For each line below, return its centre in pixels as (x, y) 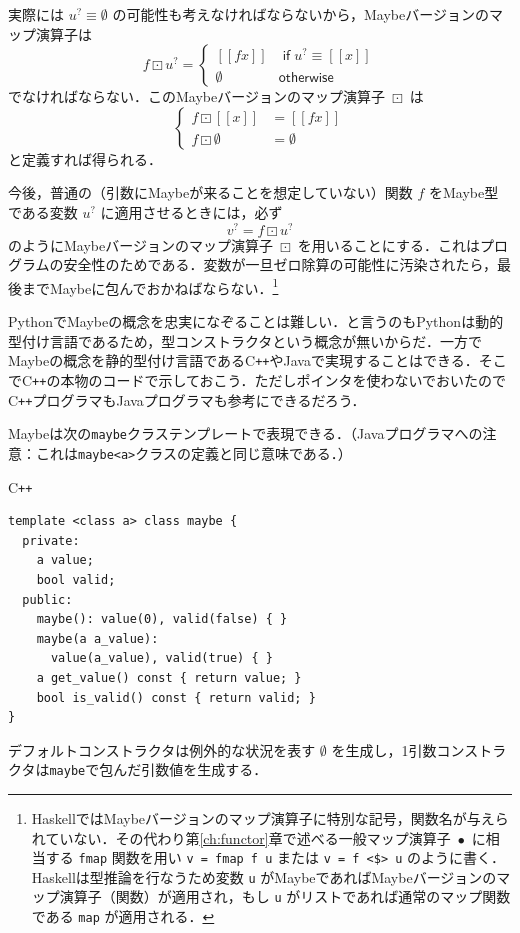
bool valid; (76, 579)
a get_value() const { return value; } (169, 677)
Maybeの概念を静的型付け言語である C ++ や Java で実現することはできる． (243, 360)
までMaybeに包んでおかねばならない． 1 (150, 286)
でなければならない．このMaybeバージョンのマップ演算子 (196, 96)
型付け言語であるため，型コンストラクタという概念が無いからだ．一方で (245, 340)
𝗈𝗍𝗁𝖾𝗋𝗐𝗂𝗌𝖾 (306, 78)
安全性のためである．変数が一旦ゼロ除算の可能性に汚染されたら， (280, 264)
